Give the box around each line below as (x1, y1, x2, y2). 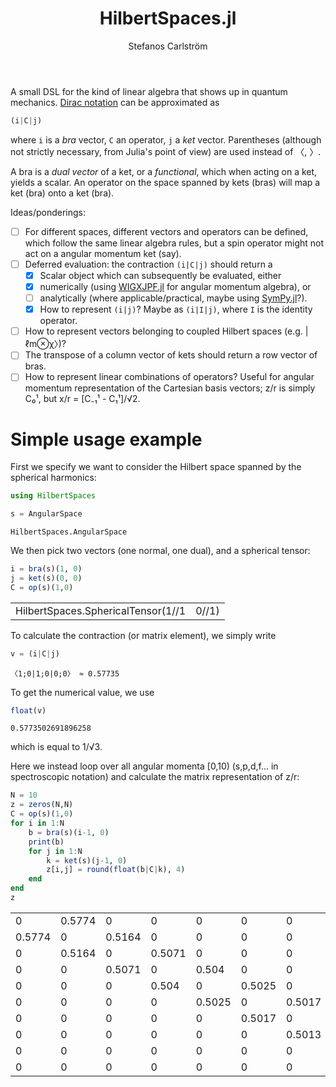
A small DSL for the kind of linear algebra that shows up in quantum (10, 85, 288, 97)
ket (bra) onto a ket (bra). (10, 187, 115, 199)
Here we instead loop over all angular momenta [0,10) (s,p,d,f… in (10, 760, 279, 772)
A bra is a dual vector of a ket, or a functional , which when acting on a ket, (10, 165, 318, 177)
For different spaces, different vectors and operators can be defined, (24, 225, 309, 237)
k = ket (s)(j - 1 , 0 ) (46, 855, 128, 866)
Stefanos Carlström (128, 40, 208, 52)
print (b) (28, 837, 65, 847)
